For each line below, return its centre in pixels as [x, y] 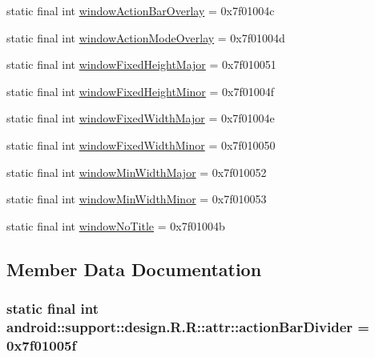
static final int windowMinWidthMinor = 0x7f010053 [137, 199]
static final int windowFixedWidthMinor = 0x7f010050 [141, 144]
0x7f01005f [42, 345]
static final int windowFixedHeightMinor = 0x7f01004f [141, 91]
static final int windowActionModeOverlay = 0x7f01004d [146, 37]
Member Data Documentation [134, 269]
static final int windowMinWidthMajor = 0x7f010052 [137, 172]
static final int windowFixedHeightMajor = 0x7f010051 [141, 64]
